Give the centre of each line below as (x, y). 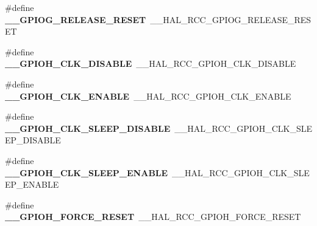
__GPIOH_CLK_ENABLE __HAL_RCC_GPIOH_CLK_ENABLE (148, 96)
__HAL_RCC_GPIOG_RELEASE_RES (231, 19)
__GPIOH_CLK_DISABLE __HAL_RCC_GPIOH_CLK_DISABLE (151, 63)
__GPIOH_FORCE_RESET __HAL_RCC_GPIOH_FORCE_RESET (153, 217)
